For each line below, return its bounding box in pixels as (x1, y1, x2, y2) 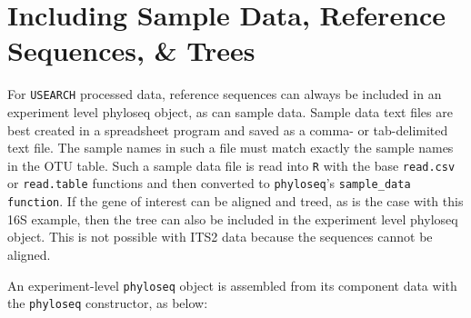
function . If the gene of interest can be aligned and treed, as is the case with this (7, 192, 464, 211)
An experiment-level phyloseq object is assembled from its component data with (7, 275, 457, 294)
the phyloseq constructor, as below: (7, 293, 208, 313)
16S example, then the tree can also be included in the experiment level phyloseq (7, 209, 458, 228)
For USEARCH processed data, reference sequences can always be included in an (7, 84, 442, 104)
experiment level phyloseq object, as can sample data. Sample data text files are (7, 102, 453, 121)
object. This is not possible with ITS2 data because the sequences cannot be (7, 227, 433, 246)
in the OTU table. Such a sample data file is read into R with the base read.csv (7, 155, 456, 174)
